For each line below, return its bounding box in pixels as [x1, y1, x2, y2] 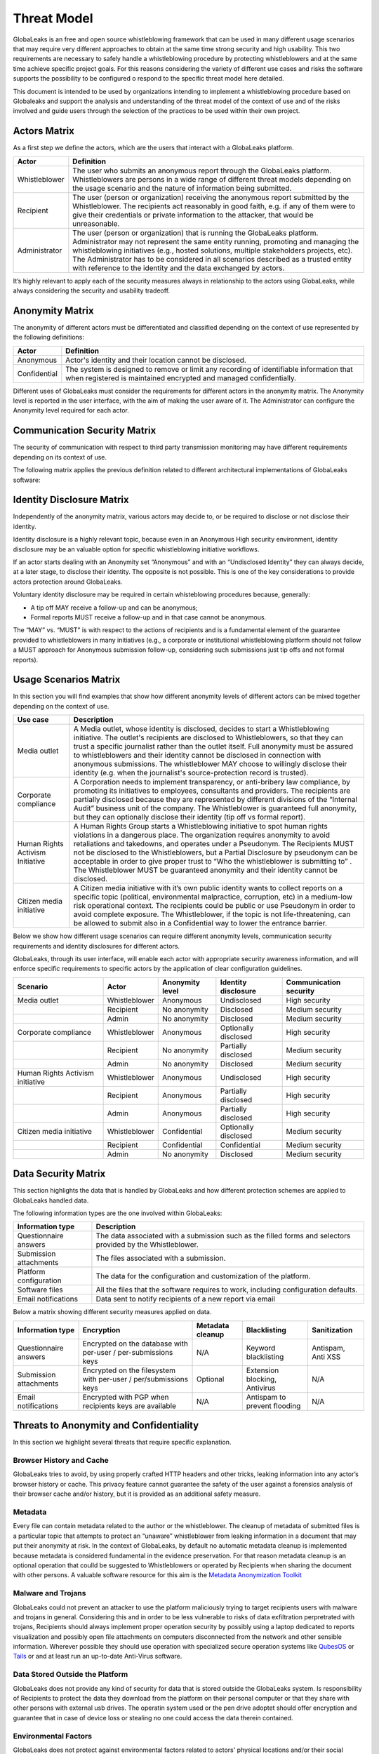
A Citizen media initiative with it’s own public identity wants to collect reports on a [73, 883, 343, 893]
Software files [17, 1285, 63, 1294]
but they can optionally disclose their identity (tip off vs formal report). [73, 812, 305, 822]
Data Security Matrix [13, 1168, 106, 1180]
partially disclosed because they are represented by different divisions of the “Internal [73, 795, 358, 805]
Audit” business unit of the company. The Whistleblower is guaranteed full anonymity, [73, 803, 357, 813]
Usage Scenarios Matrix [13, 674, 121, 685]
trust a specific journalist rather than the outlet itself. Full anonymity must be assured [73, 742, 354, 751]
